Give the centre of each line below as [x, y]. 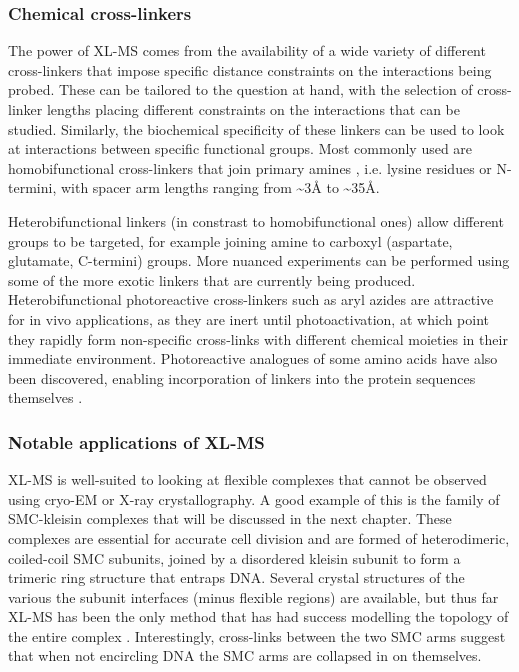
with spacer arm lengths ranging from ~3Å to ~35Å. [220, 187]
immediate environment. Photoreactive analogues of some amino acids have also [253, 358]
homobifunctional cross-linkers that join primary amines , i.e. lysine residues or [250, 167]
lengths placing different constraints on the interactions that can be [253, 109]
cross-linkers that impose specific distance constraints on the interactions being [250, 69]
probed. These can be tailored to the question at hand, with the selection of [240, 89]
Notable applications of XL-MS [136, 441]
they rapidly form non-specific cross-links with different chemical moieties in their [258, 338]
